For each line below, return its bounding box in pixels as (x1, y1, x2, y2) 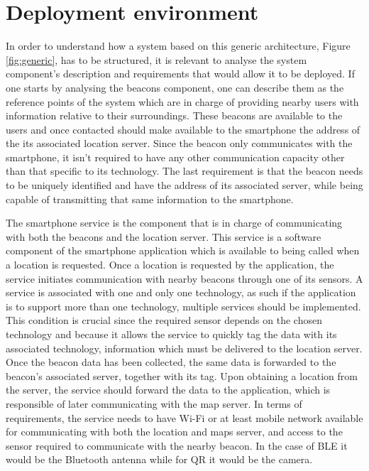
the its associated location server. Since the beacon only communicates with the (6, 136, 353, 151)
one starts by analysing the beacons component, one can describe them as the (6, 80, 344, 94)
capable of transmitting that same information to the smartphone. (6, 191, 294, 206)
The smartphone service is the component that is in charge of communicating (6, 215, 343, 230)
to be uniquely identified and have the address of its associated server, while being (6, 178, 363, 193)
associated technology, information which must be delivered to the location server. (6, 340, 363, 355)
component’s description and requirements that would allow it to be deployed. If (6, 66, 355, 81)
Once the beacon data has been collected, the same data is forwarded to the (6, 354, 336, 369)
